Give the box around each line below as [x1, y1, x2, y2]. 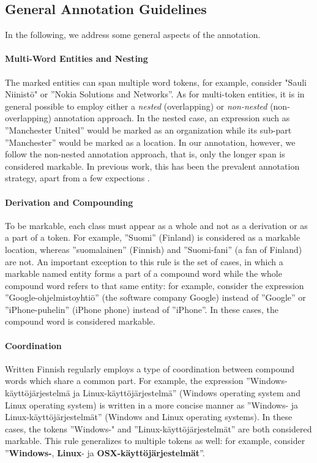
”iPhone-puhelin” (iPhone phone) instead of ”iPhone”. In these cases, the [5, 303, 278, 315]
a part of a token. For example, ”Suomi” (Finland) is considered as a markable [5, 231, 300, 244]
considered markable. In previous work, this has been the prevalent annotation [5, 159, 300, 172]
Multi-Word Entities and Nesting [5, 52, 148, 65]
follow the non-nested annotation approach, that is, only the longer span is [5, 148, 285, 160]
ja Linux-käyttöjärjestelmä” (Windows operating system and [73, 386, 300, 399]
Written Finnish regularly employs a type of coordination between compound [5, 362, 295, 375]
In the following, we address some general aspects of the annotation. [5, 28, 261, 41]
